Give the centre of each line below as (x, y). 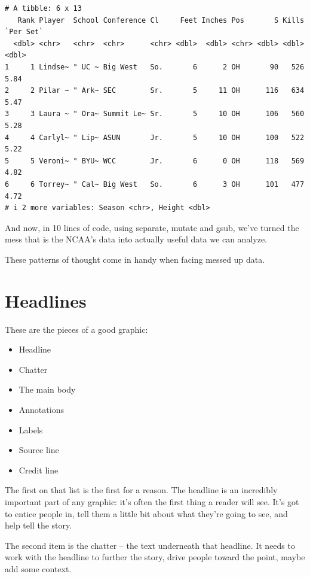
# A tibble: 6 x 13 (43, 8)
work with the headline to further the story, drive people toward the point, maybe (155, 557)
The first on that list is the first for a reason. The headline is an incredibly (141, 490)
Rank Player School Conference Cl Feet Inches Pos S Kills (161, 20)
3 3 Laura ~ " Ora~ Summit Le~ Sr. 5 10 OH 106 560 (155, 114)
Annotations (41, 409)
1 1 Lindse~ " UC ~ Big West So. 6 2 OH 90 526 (155, 67)
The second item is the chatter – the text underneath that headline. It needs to (150, 545)
